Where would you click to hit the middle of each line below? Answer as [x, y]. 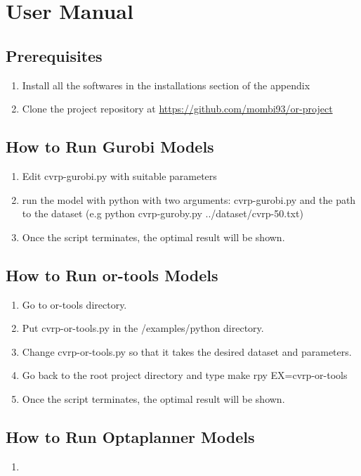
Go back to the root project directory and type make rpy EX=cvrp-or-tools [185, 375]
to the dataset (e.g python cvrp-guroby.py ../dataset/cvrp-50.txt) [163, 213]
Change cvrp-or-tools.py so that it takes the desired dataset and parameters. [187, 351]
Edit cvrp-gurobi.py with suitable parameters [119, 175]
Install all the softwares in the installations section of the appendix [166, 85]
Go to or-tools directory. [74, 304]
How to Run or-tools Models [112, 275]
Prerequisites [54, 55]
